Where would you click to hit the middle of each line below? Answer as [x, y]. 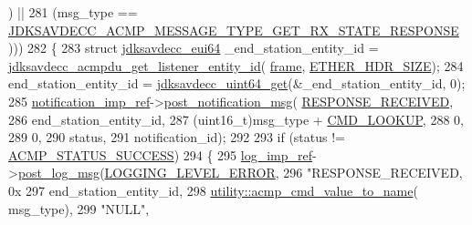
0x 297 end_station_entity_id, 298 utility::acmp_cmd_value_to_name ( [213, 190]
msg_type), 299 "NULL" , [79, 208]
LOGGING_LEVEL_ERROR [190, 173]
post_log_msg [59, 173]
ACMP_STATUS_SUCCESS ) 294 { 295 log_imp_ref [160, 154]
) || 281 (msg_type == [73, 12]
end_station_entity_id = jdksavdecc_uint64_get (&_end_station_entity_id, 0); [237, 83]
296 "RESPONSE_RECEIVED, [373, 173]
